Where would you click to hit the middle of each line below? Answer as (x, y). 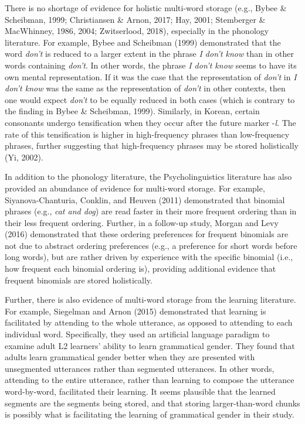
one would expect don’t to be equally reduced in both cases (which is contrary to (150, 99)
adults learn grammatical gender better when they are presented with (130, 357)
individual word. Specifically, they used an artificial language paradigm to (137, 334)
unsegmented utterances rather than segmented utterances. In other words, (140, 368)
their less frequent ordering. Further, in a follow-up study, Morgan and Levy (142, 222)
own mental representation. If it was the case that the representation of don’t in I (151, 76)
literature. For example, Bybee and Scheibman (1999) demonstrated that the (143, 42)
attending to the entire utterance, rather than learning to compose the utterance (150, 380)
